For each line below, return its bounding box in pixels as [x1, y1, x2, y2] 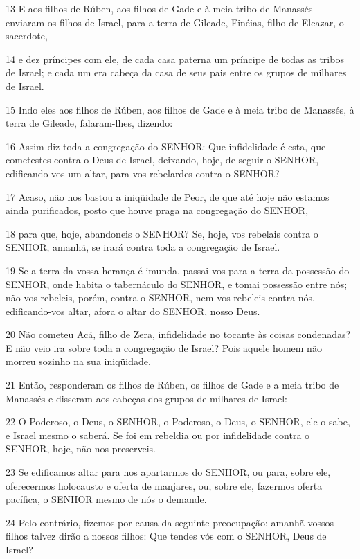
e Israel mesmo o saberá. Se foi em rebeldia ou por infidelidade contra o [6, 427, 310, 442]
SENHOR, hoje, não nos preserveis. [6, 441, 156, 456]
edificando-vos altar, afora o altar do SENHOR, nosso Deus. [6, 303, 260, 318]
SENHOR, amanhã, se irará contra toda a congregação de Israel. [6, 240, 280, 254]
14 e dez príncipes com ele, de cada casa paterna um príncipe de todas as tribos [6, 51, 344, 66]
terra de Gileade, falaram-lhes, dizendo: [6, 116, 173, 130]
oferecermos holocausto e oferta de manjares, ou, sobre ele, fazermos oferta [6, 478, 323, 493]
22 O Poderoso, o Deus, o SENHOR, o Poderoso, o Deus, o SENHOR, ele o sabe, [6, 414, 350, 429]
